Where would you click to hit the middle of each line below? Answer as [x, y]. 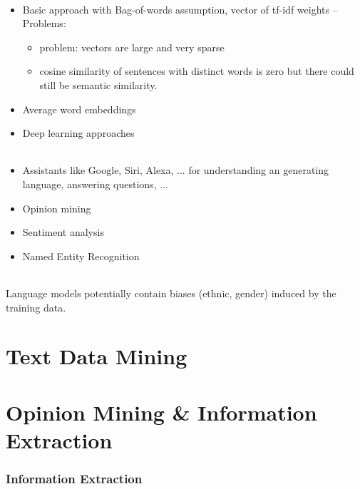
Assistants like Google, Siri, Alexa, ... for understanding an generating [176, 170]
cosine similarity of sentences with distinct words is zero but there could [197, 71]
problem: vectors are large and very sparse [132, 47]
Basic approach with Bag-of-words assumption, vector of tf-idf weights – [180, 9]
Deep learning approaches [78, 133]
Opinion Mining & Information [161, 412]
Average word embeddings [79, 109]
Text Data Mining [97, 356]
